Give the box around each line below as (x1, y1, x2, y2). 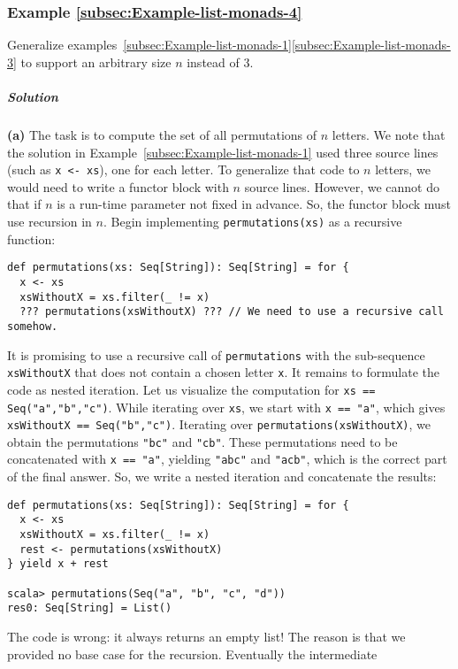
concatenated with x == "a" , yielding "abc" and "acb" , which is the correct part (7, 450, 447, 468)
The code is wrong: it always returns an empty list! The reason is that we (7, 627, 406, 645)
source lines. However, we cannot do (244, 177, 439, 196)
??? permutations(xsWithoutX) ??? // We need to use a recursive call (19, 305, 444, 319)
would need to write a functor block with (7, 177, 229, 196)
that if (7, 195, 42, 213)
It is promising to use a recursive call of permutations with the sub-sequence (7, 345, 425, 364)
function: (7, 229, 56, 248)
